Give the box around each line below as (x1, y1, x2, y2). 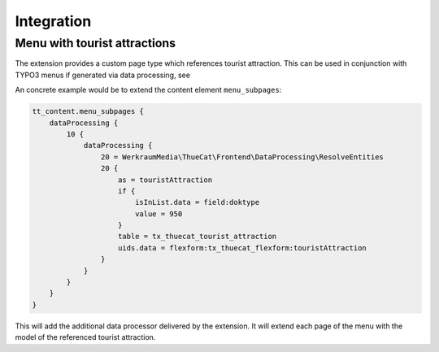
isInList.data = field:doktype (134, 198, 260, 207)
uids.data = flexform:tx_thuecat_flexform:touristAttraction (118, 243, 367, 252)
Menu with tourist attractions (15, 36, 176, 50)
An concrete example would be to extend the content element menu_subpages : (15, 85, 282, 95)
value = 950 (134, 209, 183, 219)
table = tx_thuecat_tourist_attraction (118, 232, 277, 241)
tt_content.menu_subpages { (32, 106, 144, 116)
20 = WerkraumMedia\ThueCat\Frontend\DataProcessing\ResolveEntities (100, 152, 384, 162)
